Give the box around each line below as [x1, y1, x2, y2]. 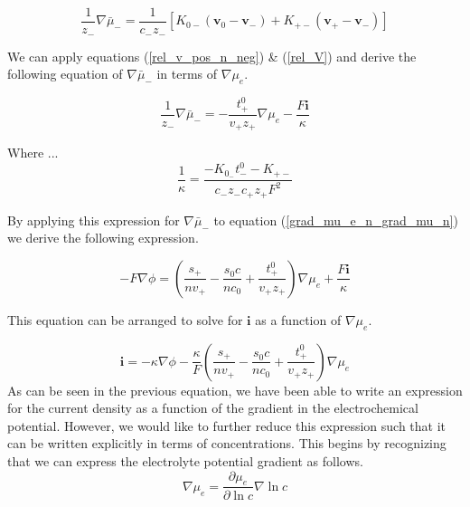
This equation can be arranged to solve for [7, 310, 243, 329]
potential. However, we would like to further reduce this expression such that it [7, 416, 446, 435]
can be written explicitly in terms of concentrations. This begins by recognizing [7, 434, 446, 453]
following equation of [7, 64, 123, 83]
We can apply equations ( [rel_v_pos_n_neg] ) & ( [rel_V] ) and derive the [7, 46, 417, 65]
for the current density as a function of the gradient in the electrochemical [7, 398, 418, 417]
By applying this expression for [7, 210, 180, 229]
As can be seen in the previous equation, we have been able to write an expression [7, 380, 463, 399]
